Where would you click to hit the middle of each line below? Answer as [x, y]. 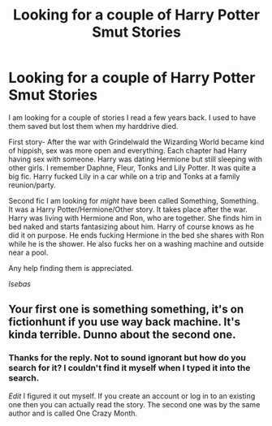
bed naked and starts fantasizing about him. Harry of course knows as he [131, 226]
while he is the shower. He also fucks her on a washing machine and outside [136, 243]
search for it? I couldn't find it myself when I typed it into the [130, 368]
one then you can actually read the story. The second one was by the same [134, 404]
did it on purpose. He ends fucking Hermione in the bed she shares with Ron [136, 235]
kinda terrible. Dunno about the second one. [123, 335]
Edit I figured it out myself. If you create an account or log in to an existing [132, 396]
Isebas [19, 284]
